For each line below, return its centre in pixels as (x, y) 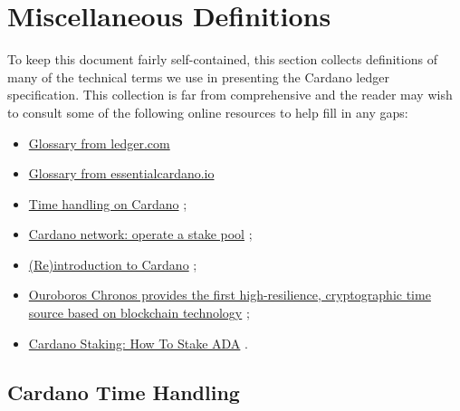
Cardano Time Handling (124, 392)
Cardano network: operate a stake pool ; (140, 234)
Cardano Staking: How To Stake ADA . (138, 343)
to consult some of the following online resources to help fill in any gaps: (208, 112)
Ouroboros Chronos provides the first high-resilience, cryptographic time (230, 295)
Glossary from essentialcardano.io (121, 173)
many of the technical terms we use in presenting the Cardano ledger (198, 76)
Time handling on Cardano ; (108, 203)
